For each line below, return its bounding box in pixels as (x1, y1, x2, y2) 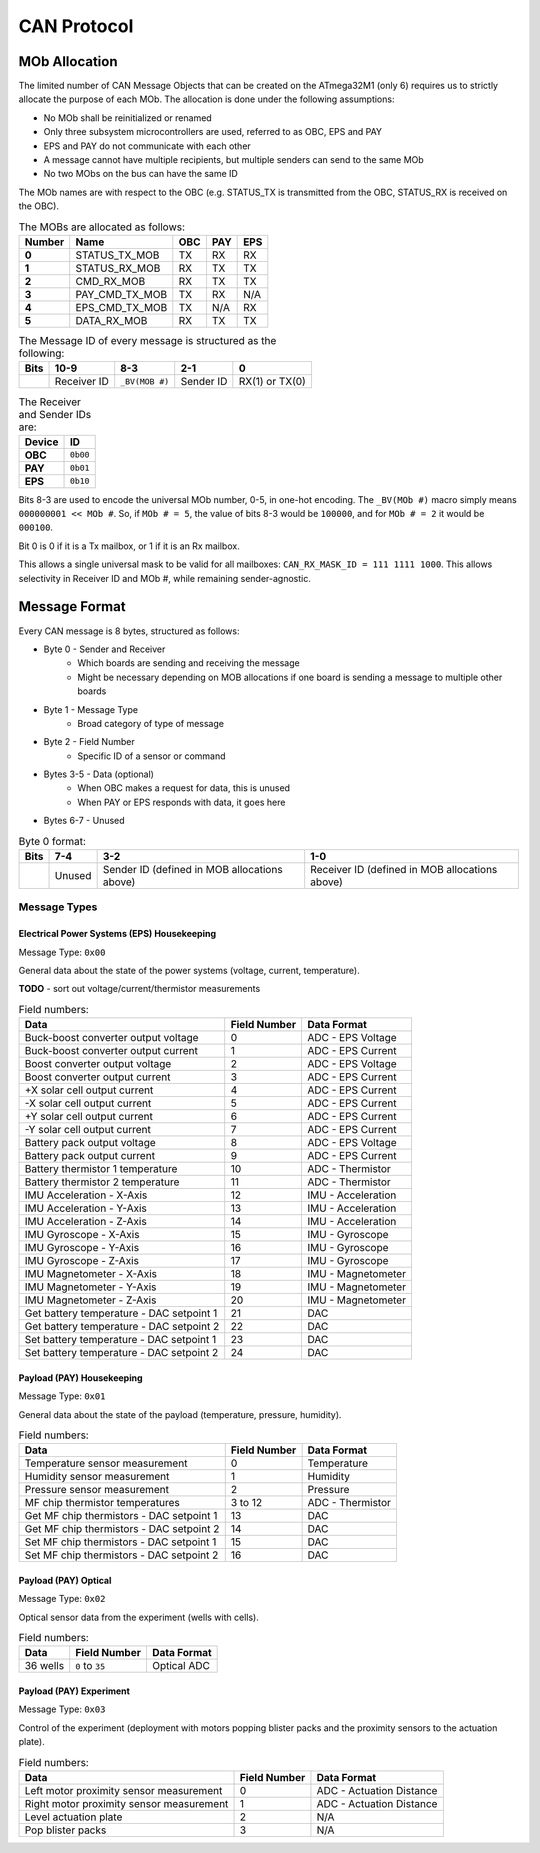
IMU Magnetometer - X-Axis (24, 1267, 158, 1281)
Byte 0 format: (18, 834, 87, 848)
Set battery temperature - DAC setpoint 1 (24, 1333, 217, 1347)
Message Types (18, 900, 98, 914)
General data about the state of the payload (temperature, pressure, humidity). (18, 1408, 342, 1420)
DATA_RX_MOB (75, 313, 148, 327)
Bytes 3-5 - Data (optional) (43, 768, 155, 780)
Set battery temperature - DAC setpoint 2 (24, 1346, 219, 1360)
